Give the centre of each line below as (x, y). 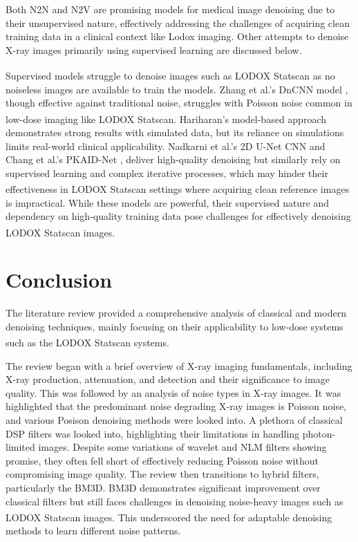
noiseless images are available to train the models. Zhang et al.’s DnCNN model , (177, 89)
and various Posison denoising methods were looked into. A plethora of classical (174, 420)
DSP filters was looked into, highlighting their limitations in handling (153, 433)
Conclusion (59, 280)
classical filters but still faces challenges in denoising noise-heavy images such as (175, 501)
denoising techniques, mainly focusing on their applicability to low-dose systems (175, 326)
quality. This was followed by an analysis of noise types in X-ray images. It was (173, 392)
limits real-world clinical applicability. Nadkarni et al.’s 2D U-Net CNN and (166, 146)
